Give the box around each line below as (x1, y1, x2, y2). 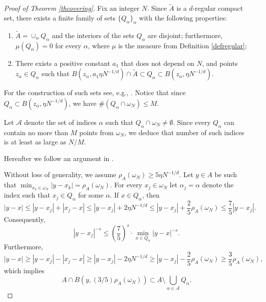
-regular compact (192, 3, 243, 13)
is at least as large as (4, 137, 66, 147)
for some (78, 190, 104, 200)
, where (88, 40, 110, 50)
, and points (202, 58, 238, 68)
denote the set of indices (24, 117, 97, 127)
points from (79, 127, 114, 137)
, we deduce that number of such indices (124, 127, 245, 137)
